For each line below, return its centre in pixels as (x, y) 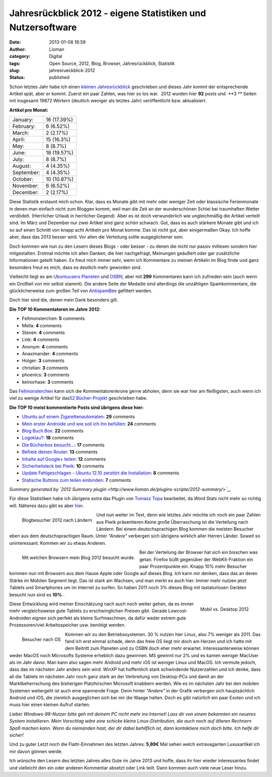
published (59, 78)
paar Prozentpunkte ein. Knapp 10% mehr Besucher (193, 566)
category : (20, 56)
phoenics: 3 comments (46, 375)
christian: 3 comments (45, 368)
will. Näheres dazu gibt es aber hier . (47, 506)
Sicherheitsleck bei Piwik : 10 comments (63, 466)
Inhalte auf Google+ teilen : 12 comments (64, 459)
